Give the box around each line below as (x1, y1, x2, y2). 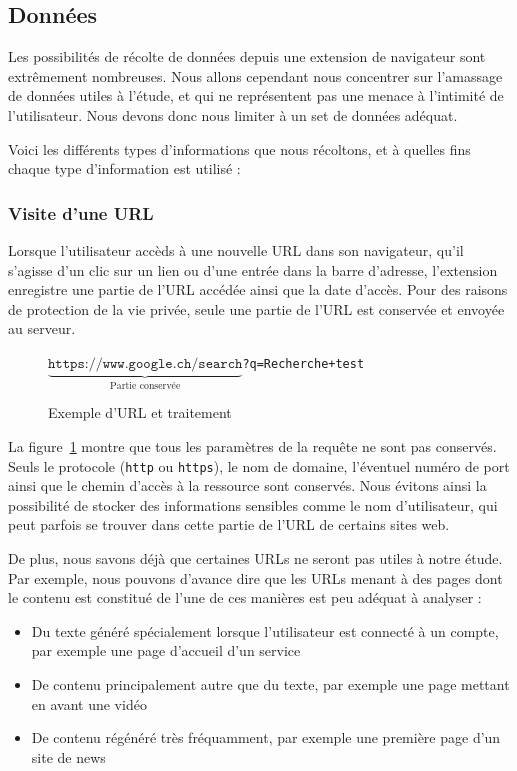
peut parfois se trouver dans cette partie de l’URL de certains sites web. (8, 514, 450, 535)
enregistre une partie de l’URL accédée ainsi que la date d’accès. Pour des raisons (8, 279, 508, 300)
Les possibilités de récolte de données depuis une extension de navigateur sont (8, 46, 486, 67)
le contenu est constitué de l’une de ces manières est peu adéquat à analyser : (8, 587, 482, 608)
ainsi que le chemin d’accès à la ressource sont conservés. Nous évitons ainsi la (8, 475, 487, 496)
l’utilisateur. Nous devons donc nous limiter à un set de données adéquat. (8, 104, 458, 125)
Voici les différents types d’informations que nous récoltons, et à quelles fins (8, 138, 471, 159)
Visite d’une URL (8, 200, 154, 225)
